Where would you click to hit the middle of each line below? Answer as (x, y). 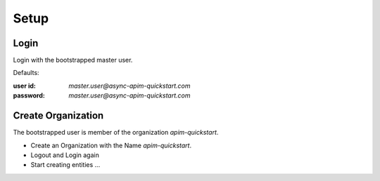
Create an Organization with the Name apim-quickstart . (111, 145)
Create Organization (58, 116)
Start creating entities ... (65, 165)
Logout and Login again (65, 155)
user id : (25, 86)
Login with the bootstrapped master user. (73, 60)
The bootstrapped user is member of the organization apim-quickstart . (116, 133)
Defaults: (26, 73)
